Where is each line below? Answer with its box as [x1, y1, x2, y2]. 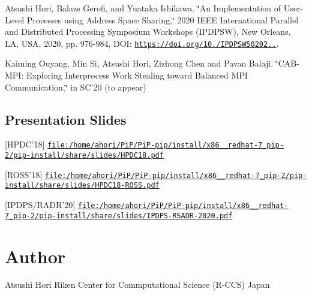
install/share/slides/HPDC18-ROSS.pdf [5, 181, 160, 190]
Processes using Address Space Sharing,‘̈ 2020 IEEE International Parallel [26, 13, 299, 26]
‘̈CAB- [275, 57, 299, 70]
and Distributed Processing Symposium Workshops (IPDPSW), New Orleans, [5, 25, 291, 38]
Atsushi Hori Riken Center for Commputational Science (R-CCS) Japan [5, 278, 270, 291]
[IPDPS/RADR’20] [5, 198, 76, 211]
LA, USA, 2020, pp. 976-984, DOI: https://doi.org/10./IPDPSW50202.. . [5, 37, 279, 49]
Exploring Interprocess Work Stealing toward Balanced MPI [26, 69, 248, 82]
